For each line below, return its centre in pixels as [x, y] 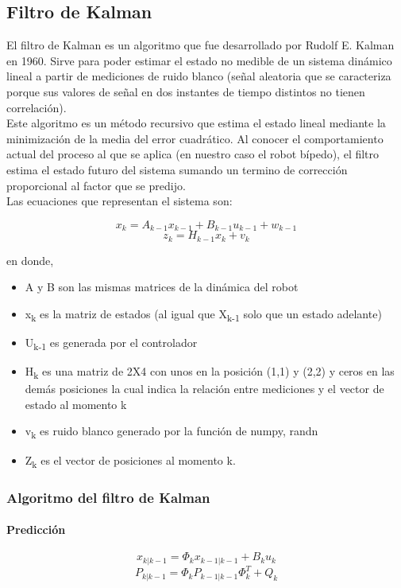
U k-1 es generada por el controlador [111, 343]
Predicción [36, 530]
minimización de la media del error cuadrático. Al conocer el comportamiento [195, 138]
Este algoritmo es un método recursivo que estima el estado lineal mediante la [196, 123]
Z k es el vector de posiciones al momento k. [130, 461]
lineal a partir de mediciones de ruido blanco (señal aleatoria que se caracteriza [199, 76]
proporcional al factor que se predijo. [96, 185]
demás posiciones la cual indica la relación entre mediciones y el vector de [204, 389]
